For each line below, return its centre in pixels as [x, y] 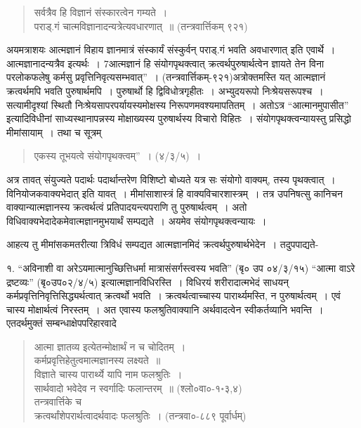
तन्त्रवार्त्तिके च [58, 402]
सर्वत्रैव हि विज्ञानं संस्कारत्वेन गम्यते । [101, 12]
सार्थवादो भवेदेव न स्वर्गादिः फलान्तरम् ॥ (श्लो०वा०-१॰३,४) [138, 388]
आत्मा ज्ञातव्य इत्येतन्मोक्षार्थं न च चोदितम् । [110, 346]
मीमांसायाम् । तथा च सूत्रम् [54, 132]
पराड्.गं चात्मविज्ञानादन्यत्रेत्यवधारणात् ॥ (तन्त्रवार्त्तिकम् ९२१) [141, 26]
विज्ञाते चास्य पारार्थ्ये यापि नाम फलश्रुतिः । [108, 374]
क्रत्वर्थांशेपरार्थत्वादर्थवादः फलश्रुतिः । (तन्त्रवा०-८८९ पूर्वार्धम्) [140, 415]
